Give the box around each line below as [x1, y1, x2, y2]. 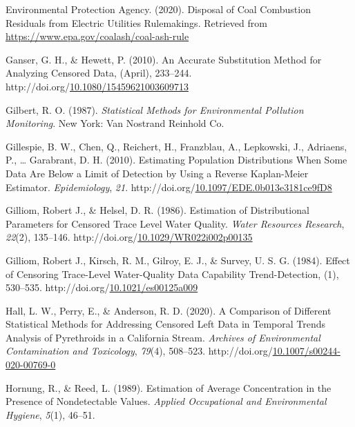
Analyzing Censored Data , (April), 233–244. [6, 66, 192, 80]
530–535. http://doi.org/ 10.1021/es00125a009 [6, 280, 198, 295]
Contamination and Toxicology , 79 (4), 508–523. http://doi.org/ [6, 344, 273, 358]
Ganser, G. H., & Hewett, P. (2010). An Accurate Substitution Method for [6, 52, 322, 66]
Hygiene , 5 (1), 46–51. [6, 407, 95, 421]
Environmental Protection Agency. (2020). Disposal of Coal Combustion [6, 2, 311, 16]
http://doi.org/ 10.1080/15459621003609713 [6, 79, 189, 93]
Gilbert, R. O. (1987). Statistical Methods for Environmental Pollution [6, 102, 304, 117]
